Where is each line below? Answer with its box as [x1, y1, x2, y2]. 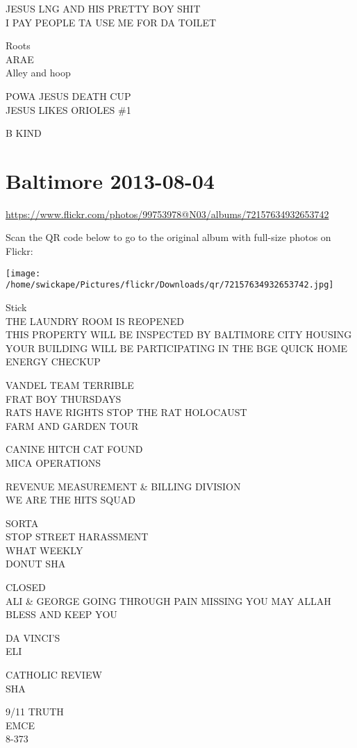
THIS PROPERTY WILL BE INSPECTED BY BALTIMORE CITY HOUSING [6, 327, 352, 342]
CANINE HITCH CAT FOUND [6, 442, 143, 456]
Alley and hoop [6, 65, 71, 80]
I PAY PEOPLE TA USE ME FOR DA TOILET [6, 15, 217, 29]
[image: [6, 268, 41, 279]
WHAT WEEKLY [6, 542, 83, 557]
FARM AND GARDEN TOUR [6, 418, 139, 433]
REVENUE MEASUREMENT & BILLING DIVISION [6, 479, 241, 493]
